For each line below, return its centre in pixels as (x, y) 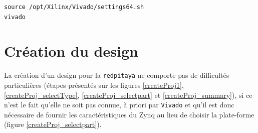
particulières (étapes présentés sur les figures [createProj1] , (94, 85)
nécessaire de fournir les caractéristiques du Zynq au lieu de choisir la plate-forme (129, 114)
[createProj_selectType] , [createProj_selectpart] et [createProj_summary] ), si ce (128, 95)
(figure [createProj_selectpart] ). (53, 124)
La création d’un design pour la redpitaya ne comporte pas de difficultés (117, 75)
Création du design (71, 51)
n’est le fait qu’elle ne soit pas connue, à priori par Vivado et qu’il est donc (119, 105)
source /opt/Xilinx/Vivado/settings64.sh (74, 7)
